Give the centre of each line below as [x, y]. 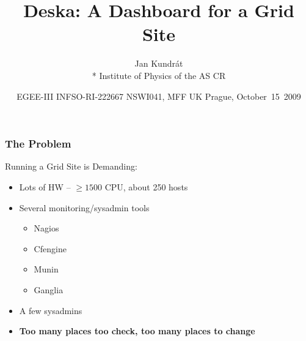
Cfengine [50, 248]
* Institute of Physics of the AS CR [159, 75]
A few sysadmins [51, 310]
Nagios [46, 228]
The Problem [38, 144]
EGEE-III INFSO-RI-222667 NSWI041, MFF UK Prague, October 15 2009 [159, 96]
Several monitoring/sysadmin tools [84, 207]
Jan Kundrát [159, 63]
